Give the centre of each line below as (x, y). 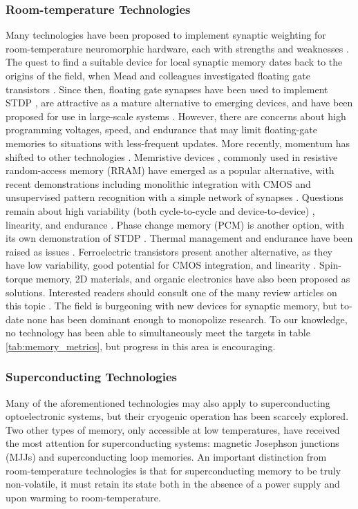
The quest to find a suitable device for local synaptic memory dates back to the (174, 62)
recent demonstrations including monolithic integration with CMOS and (158, 183)
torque (19, 278)
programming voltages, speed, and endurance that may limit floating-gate (162, 129)
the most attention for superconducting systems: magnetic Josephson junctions (172, 443)
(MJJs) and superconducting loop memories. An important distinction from (166, 457)
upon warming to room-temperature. (83, 497)
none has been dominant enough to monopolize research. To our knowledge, (187, 319)
